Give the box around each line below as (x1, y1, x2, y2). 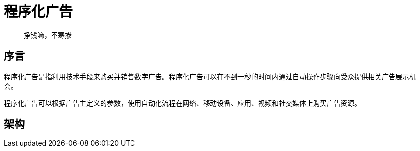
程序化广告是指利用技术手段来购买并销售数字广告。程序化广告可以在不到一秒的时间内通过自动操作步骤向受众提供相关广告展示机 (4, 72, 416, 81)
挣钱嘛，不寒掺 (24, 30, 72, 39)
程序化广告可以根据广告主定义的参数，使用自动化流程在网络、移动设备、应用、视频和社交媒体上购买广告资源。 (4, 98, 361, 107)
